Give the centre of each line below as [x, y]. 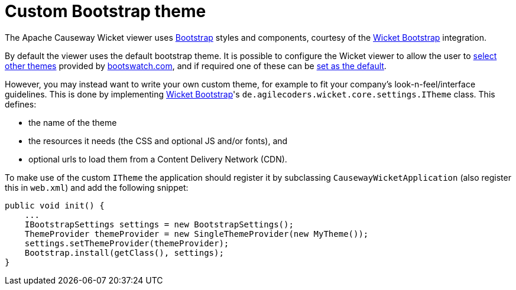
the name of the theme [73, 122]
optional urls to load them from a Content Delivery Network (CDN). [158, 159]
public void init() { [55, 205]
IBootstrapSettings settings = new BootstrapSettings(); [159, 224]
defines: [21, 104]
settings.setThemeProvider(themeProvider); [127, 243]
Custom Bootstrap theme [106, 11]
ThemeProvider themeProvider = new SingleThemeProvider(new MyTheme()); [197, 234]
